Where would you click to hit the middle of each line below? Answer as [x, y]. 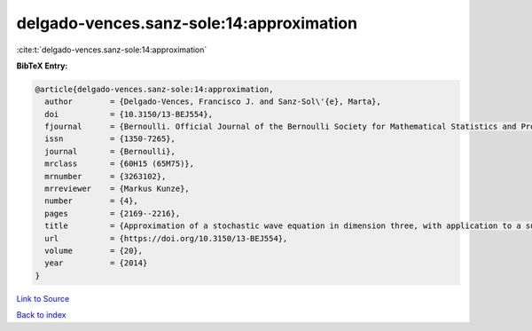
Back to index [41, 315]
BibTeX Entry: [42, 66]
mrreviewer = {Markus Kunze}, [117, 189]
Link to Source [43, 298]
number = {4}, [92, 201]
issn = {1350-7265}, [110, 139]
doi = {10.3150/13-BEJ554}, [129, 114]
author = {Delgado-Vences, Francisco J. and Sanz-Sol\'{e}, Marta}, [213, 102]
